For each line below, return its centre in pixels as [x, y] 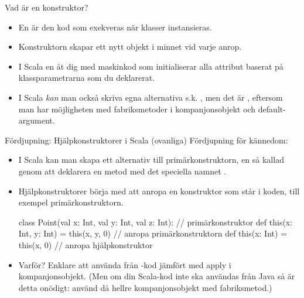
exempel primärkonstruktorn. [71, 202]
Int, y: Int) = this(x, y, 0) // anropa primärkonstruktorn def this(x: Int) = [153, 233]
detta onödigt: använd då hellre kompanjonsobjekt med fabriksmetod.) [145, 287]
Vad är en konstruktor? [47, 7]
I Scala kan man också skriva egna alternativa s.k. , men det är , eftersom [151, 97]
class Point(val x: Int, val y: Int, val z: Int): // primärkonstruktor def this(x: [156, 222]
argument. [37, 120]
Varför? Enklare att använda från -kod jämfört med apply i [125, 264]
